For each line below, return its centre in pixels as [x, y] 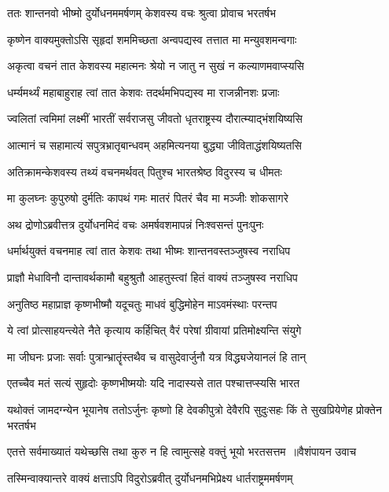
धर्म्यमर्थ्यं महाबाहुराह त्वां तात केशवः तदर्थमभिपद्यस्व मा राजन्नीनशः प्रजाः [143, 92]
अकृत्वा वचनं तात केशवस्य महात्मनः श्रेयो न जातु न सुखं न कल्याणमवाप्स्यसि [156, 66]
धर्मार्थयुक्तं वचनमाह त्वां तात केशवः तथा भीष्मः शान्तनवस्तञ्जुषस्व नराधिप [149, 251]
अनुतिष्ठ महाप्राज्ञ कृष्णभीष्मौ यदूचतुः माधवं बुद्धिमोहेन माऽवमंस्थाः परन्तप [142, 303]
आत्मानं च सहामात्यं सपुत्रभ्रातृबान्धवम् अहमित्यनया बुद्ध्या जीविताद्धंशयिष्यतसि [154, 144]
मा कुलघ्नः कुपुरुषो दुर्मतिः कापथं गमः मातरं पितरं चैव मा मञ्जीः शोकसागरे [148, 198]
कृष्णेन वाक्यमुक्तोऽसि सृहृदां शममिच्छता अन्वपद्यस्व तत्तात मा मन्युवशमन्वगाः [152, 39]
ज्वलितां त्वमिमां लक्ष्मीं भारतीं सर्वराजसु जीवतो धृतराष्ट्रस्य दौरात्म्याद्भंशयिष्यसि [155, 118]
